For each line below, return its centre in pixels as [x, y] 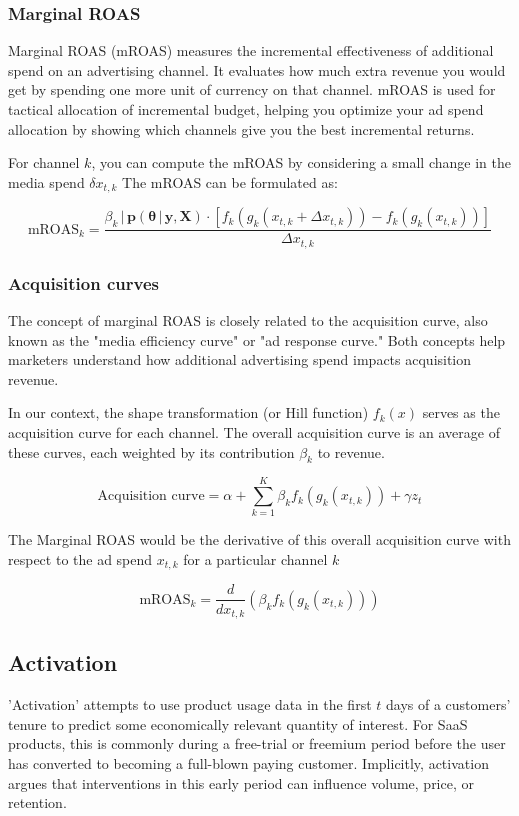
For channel [44, 162]
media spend [46, 181]
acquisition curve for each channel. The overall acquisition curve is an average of [254, 431]
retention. [37, 802]
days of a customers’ [448, 704]
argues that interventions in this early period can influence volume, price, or [241, 782]
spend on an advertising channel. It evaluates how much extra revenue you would [257, 69]
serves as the [461, 412]
